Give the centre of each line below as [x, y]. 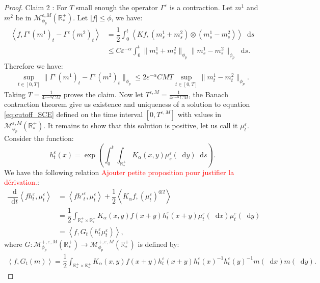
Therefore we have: [34, 65]
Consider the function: [39, 138]
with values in [199, 114]
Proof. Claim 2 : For [36, 7]
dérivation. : [22, 182]
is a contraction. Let [201, 7]
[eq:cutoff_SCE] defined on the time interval [74, 114]
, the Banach [208, 94]
